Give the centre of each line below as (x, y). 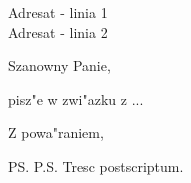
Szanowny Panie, (59, 65)
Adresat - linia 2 (58, 31)
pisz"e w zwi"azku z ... (76, 98)
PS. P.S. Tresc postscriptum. (96, 165)
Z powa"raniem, (56, 132)
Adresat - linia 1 (58, 12)
